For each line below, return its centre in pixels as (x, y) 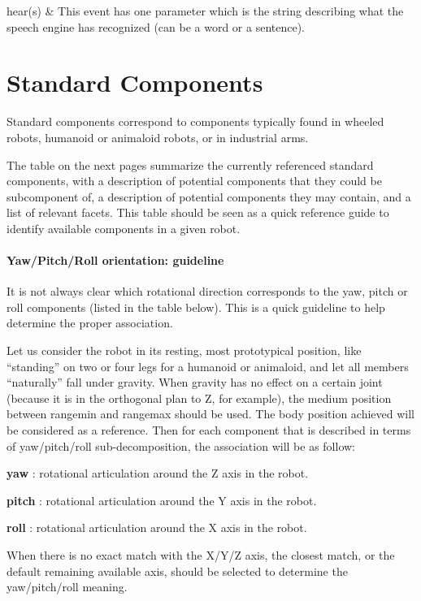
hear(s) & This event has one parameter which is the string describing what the (205, 11)
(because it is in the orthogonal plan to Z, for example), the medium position (199, 398)
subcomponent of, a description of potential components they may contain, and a (209, 196)
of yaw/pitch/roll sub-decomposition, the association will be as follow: (181, 445)
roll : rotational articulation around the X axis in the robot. (157, 527)
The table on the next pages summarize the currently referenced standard (190, 164)
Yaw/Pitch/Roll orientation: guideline (115, 260)
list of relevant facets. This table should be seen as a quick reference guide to (198, 212)
